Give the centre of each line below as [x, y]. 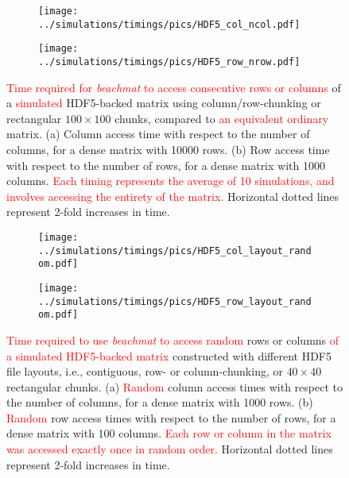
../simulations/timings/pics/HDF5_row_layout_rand [175, 301]
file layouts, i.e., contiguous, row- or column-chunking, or [145, 371]
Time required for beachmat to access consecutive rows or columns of [174, 87]
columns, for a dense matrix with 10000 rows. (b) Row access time [168, 149]
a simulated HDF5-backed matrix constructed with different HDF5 [169, 355]
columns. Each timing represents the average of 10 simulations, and [171, 181]
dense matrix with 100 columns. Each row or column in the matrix [169, 433]
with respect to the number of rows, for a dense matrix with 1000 [166, 165]
